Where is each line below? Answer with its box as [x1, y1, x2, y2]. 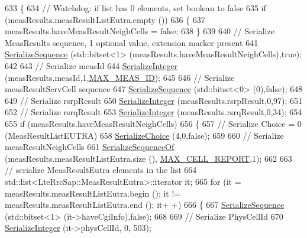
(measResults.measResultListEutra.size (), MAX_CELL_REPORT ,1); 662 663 [5, 152, 292, 164]
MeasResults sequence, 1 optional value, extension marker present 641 [5, 36, 258, 48]
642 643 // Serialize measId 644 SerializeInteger [5, 59, 178, 71]
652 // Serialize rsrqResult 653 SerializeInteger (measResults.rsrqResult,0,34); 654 [5, 106, 302, 118]
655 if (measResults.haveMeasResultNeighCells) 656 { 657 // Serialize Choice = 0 [5, 117, 302, 129]
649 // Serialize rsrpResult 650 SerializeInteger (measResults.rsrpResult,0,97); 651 [5, 94, 303, 106]
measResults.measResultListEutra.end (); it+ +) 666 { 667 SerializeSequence [5, 198, 285, 211]
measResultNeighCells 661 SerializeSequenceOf [5, 141, 174, 153]
